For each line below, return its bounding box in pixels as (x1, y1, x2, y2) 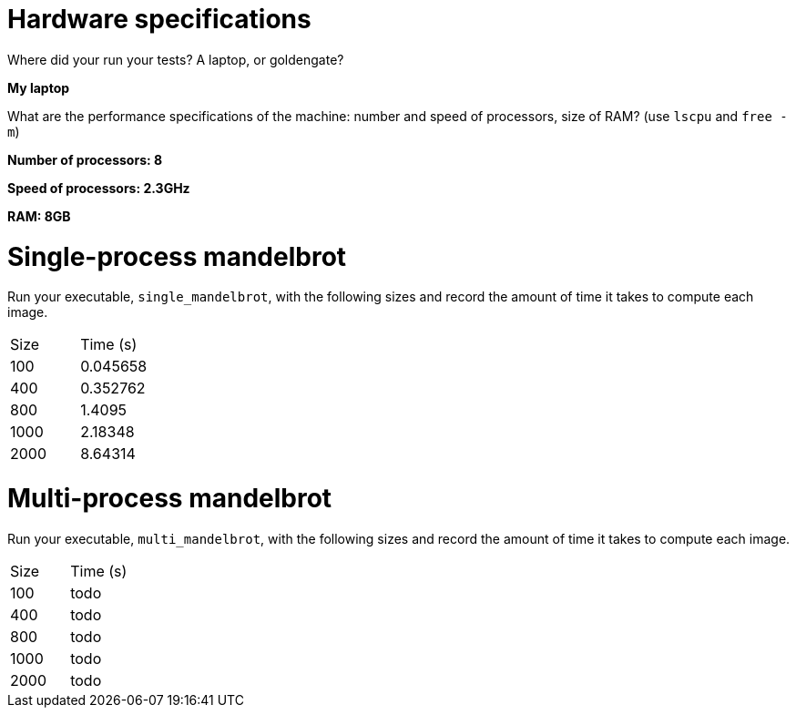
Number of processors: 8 (7, 151, 163, 168)
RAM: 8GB (7, 208, 71, 224)
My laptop (7, 79, 70, 96)
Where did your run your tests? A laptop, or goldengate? (7, 51, 344, 67)
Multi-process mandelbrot (7, 483, 332, 514)
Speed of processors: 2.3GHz (7, 179, 190, 196)
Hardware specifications (7, 4, 311, 35)
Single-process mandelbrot (7, 240, 347, 272)
